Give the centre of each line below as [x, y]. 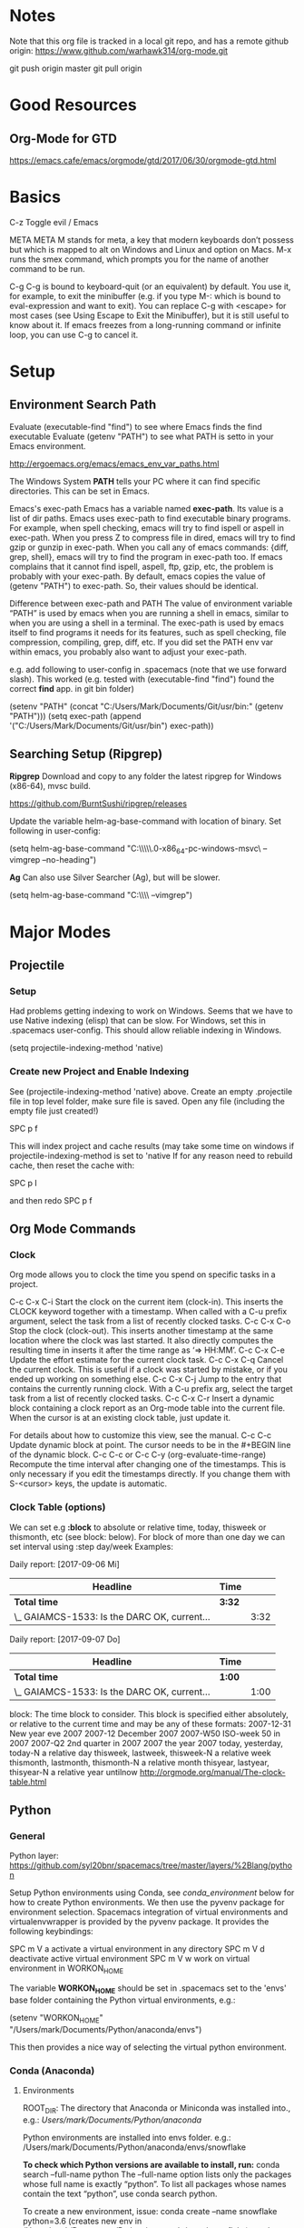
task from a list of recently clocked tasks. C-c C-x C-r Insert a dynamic [142, 1399]
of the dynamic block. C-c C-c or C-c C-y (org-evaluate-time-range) [138, 1454]
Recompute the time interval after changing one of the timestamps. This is [148, 1464]
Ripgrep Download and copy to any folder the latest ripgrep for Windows [146, 776]
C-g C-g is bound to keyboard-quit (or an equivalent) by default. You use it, [150, 286]
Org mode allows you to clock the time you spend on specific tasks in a [142, 1274]
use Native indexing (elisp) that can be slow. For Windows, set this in [137, 1021]
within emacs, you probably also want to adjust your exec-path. [128, 652]
